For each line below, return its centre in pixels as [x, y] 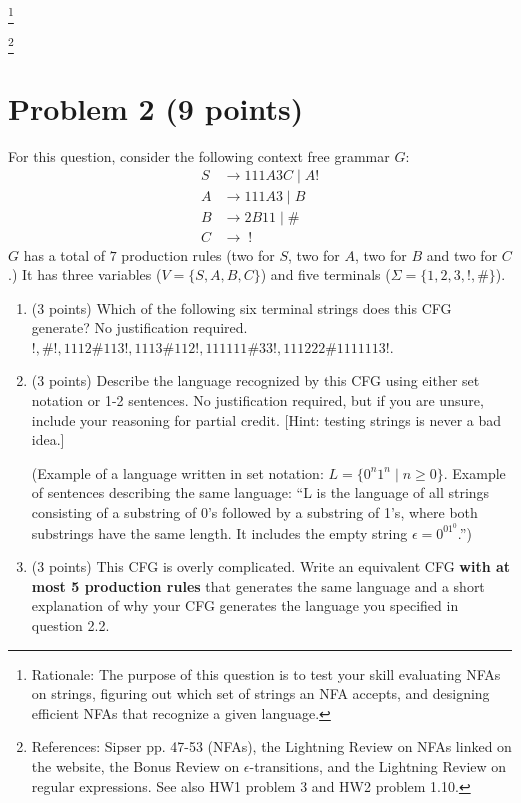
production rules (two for [198, 254]
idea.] [48, 439]
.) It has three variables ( [85, 274]
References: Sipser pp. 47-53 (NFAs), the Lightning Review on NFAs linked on [271, 746]
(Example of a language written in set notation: [177, 472]
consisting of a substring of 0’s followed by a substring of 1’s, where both [254, 512]
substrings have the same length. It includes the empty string [219, 532]
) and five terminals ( [325, 274]
